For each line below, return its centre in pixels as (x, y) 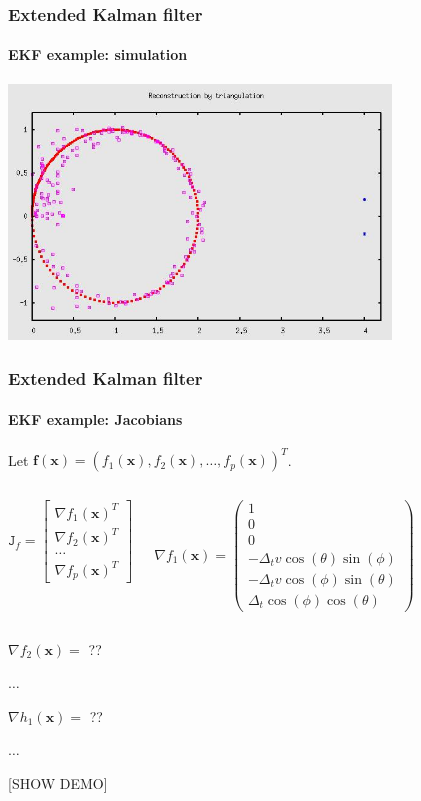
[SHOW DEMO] (58, 783)
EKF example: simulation (98, 54)
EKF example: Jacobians (95, 418)
